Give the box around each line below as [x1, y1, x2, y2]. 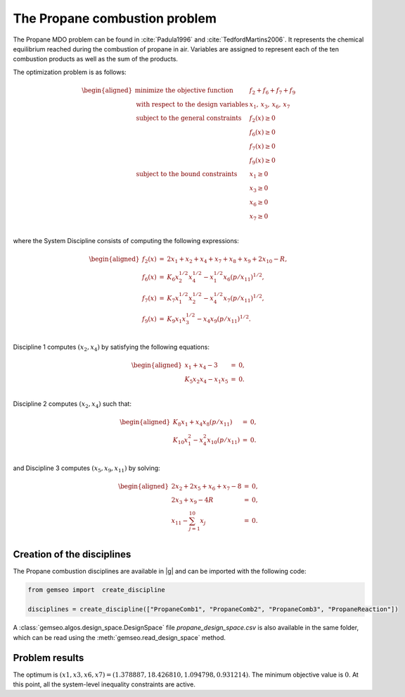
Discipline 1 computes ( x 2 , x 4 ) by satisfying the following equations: [13, 343, 210, 352]
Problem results [13, 652, 84, 664]
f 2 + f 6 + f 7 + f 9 [249, 86, 296, 96]
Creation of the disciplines [13, 548, 131, 560]
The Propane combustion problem [13, 11, 217, 26]
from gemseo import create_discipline [27, 586, 165, 593]
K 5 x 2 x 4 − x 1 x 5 [184, 375, 229, 385]
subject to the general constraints [136, 114, 242, 123]
